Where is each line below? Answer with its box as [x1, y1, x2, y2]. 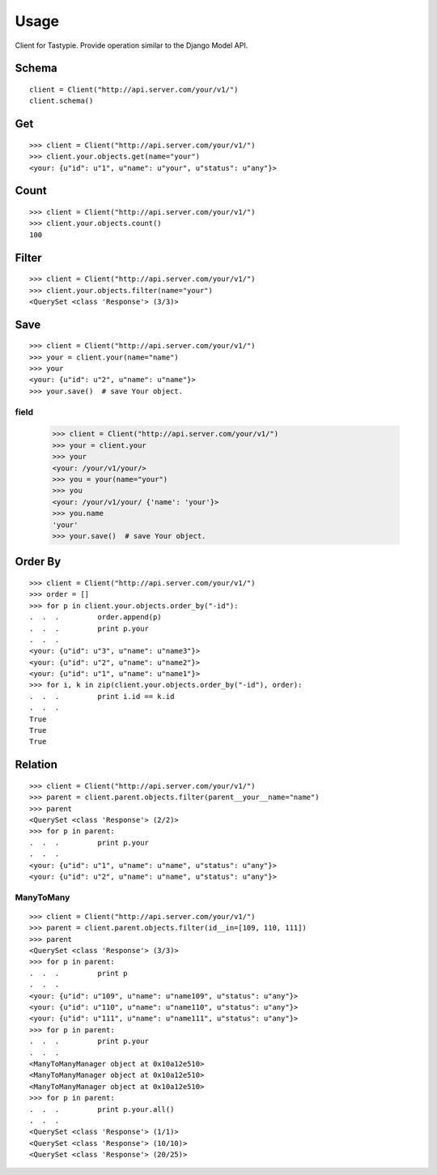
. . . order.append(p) [29, 612, 162, 622]
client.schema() [29, 96, 94, 105]
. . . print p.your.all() [29, 1105, 175, 1113]
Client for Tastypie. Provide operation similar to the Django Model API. [15, 40, 248, 50]
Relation [15, 758, 58, 772]
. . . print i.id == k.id [29, 692, 175, 700]
